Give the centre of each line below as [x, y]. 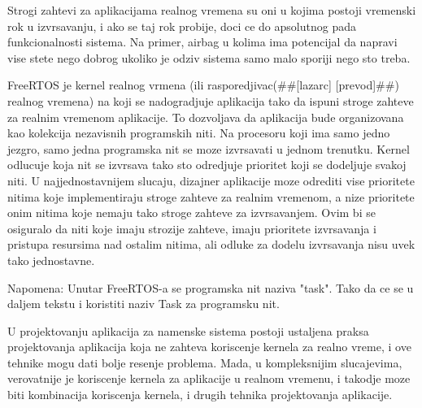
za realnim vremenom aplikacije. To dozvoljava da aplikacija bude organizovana [206, 117]
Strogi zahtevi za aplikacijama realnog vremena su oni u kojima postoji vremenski [212, 10]
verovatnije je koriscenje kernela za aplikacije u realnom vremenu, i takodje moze [209, 378]
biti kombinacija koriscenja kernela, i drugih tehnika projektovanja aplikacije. [200, 395]
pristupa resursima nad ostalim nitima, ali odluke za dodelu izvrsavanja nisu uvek [211, 244]
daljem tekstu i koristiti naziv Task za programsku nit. [144, 304]
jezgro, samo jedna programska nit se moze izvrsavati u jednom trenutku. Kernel [209, 148]
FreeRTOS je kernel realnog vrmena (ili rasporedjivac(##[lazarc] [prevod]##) [203, 85]
